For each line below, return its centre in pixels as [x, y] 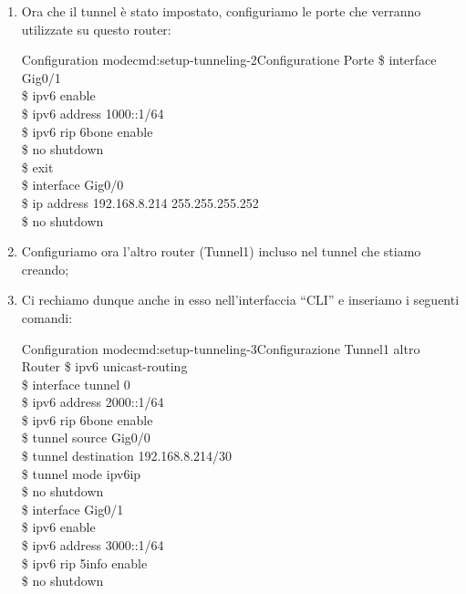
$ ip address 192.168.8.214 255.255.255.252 [140, 202]
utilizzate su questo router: [96, 29]
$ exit [37, 167]
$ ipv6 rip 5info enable [84, 563]
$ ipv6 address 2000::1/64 [93, 402]
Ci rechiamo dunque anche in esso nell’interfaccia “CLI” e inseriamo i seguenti [240, 300]
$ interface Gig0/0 [72, 185]
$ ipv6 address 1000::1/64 [93, 113]
